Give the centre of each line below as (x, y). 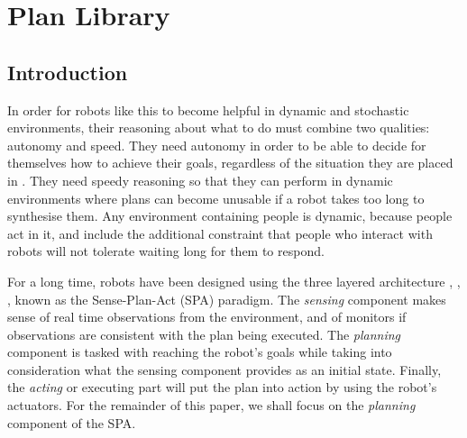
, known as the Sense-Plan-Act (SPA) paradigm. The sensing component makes (227, 299)
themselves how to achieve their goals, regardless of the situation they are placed (230, 163)
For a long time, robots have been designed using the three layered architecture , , (234, 281)
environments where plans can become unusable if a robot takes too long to (216, 198)
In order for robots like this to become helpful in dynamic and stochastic (208, 109)
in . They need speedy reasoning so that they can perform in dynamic (200, 180)
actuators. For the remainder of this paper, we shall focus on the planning (211, 405)
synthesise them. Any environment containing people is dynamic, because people (230, 216)
